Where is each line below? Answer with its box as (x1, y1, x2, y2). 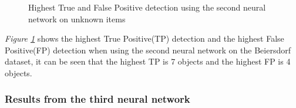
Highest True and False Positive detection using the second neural (28, 1, 266, 13)
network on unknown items (28, 12, 126, 25)
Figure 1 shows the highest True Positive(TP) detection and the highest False (5, 32, 284, 45)
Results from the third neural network (5, 92, 190, 106)
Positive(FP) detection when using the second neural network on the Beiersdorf (5, 43, 291, 56)
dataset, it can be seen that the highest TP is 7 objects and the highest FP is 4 (5, 55, 291, 67)
